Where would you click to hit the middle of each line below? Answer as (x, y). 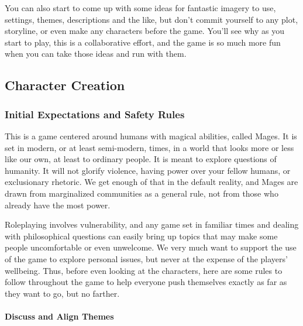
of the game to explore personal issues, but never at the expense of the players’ (146, 258)
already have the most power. (58, 205)
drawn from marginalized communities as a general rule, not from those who (142, 193)
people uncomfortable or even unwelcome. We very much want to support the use (151, 247)
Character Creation (65, 85)
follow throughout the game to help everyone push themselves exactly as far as (146, 282)
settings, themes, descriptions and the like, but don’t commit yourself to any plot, (151, 19)
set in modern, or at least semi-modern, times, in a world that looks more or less (149, 147)
